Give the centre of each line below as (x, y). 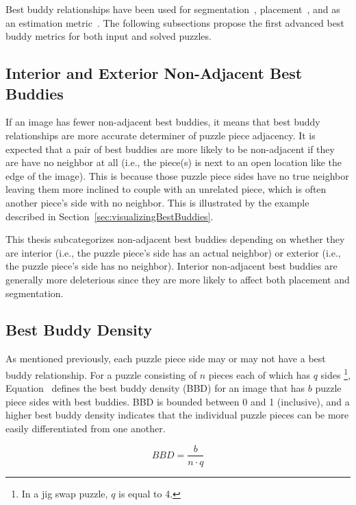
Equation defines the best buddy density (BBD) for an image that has (155, 388)
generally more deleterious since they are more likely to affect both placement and (178, 279)
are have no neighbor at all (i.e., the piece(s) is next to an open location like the (174, 162)
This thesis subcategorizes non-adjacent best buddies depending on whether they (175, 239)
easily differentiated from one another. (86, 428)
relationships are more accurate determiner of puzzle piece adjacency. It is (161, 135)
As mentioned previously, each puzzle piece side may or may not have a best (166, 359)
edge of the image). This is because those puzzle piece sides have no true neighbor (177, 175)
